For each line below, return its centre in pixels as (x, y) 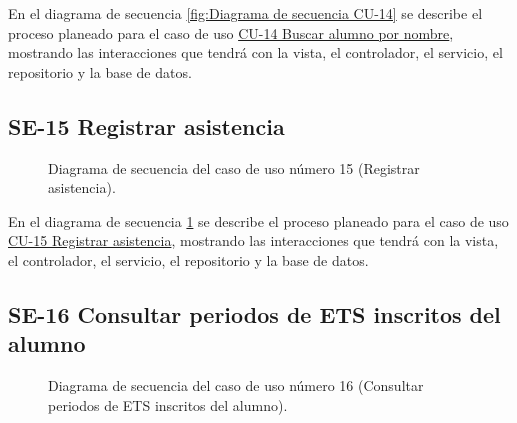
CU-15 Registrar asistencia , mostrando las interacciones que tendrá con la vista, (253, 240)
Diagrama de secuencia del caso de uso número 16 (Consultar (236, 385)
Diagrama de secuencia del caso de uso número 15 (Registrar (234, 167)
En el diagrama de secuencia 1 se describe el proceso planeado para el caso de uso (258, 220)
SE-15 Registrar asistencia (146, 125)
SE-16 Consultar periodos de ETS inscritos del (254, 313)
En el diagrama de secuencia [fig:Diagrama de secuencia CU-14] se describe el (245, 13)
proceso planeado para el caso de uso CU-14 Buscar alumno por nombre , (231, 32)
